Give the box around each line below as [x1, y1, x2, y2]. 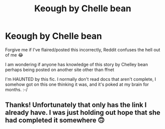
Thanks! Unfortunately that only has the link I [5, 101, 147, 109]
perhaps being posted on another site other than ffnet [5, 67, 114, 73]
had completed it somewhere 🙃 [5, 116, 105, 125]
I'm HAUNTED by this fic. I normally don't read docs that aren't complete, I [5, 76, 156, 82]
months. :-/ [5, 86, 28, 92]
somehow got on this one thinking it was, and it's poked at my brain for [5, 81, 149, 87]
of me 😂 [5, 52, 24, 58]
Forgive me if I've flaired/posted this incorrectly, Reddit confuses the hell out [5, 47, 161, 52]
